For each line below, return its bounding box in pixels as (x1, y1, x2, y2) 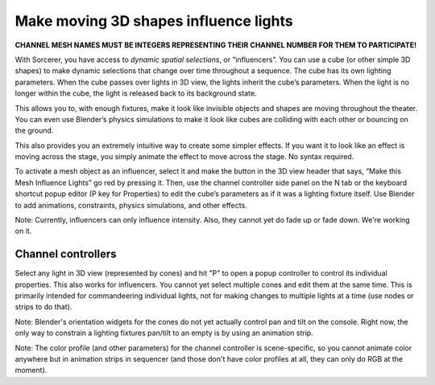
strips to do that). (14, 302, 72, 312)
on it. (14, 226, 32, 236)
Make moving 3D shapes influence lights (14, 12, 293, 30)
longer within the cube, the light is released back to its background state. (14, 88, 257, 98)
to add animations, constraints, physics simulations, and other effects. (14, 200, 247, 210)
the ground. (14, 125, 54, 136)
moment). (14, 366, 48, 375)
